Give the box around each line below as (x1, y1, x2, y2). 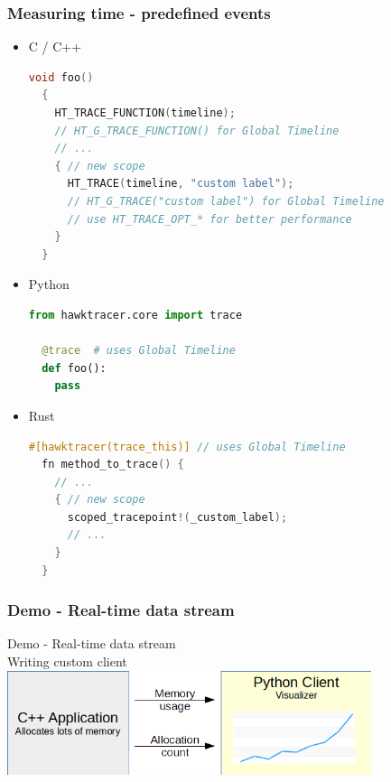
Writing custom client (7, 652, 127, 671)
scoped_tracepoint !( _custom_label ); (67, 510, 288, 524)
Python (28, 275, 70, 293)
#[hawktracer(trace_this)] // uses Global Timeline (28, 440, 346, 453)
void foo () (28, 70, 94, 84)
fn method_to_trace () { (42, 458, 184, 471)
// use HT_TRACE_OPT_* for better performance (67, 212, 352, 226)
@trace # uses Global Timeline (42, 344, 236, 358)
